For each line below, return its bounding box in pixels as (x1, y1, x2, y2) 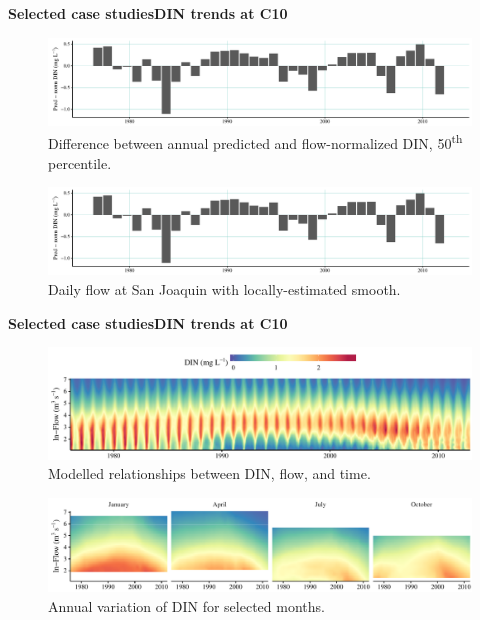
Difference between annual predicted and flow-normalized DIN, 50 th (48, 130, 463, 154)
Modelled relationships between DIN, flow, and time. (48, 463, 371, 484)
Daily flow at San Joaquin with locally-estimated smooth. (48, 279, 401, 299)
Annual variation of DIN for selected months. (48, 595, 325, 616)
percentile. (48, 152, 112, 173)
